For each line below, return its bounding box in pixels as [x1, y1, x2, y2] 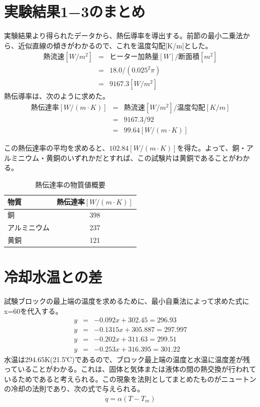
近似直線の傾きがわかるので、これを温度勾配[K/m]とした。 [18, 40, 212, 50]
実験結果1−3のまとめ [4, 1, 146, 22]
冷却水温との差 [4, 266, 102, 287]
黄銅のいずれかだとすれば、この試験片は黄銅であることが [46, 152, 236, 163]
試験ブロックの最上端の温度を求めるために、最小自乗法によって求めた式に [4, 296, 249, 306]
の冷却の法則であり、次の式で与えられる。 [4, 383, 145, 394]
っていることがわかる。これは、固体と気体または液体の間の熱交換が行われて [4, 364, 256, 374]
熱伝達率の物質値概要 [35, 179, 105, 189]
